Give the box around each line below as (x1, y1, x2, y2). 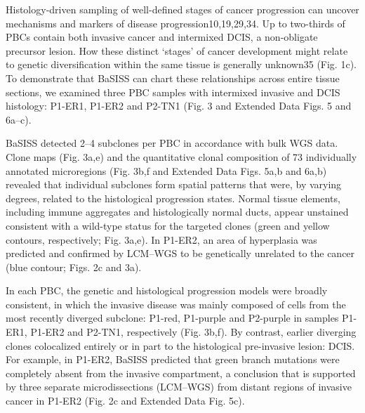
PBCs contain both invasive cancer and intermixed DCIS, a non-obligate (6, 29, 318, 44)
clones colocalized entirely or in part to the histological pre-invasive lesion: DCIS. (6, 338, 355, 353)
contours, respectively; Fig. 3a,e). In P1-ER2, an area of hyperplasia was (6, 232, 317, 247)
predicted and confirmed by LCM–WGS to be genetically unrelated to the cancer (6, 246, 355, 261)
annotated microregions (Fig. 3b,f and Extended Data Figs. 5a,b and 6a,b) (6, 163, 327, 178)
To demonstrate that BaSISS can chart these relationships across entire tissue (6, 70, 340, 85)
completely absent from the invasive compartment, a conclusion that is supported (6, 365, 356, 380)
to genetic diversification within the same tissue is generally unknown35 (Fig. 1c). (6, 57, 357, 72)
